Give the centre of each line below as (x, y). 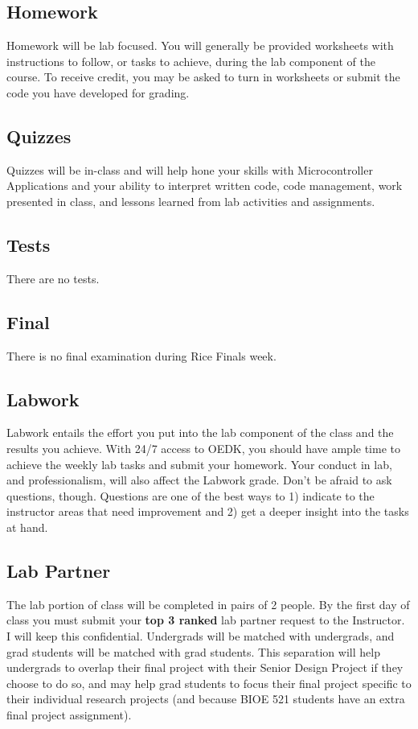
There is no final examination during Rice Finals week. (141, 355)
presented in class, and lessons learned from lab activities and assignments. (191, 201)
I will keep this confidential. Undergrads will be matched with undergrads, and (201, 635)
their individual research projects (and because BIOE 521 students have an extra (206, 699)
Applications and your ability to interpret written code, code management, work (205, 185)
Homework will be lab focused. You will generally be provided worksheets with (200, 45)
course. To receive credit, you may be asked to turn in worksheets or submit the (203, 77)
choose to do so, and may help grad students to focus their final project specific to (209, 683)
